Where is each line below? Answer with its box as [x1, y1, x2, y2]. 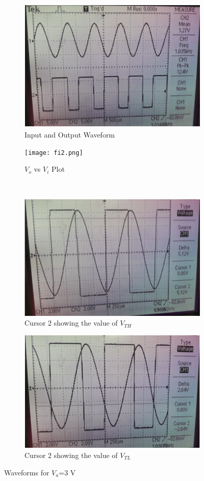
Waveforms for [4, 467, 49, 477]
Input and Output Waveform [24, 129, 115, 140]
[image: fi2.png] [24, 149, 83, 156]
